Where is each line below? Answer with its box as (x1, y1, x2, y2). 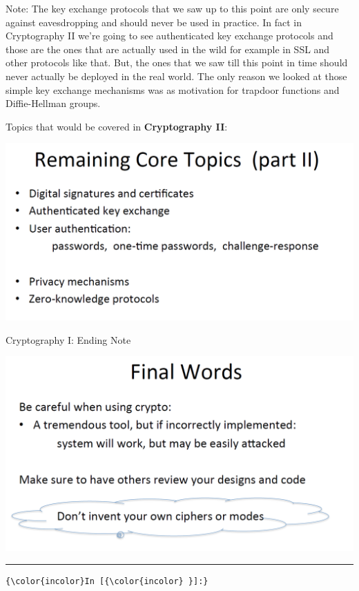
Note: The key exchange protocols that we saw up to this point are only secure (6, 1, 339, 15)
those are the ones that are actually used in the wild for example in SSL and (6, 41, 330, 56)
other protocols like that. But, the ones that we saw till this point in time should (6, 55, 348, 70)
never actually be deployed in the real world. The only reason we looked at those (6, 68, 347, 83)
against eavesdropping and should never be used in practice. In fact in (6, 14, 302, 29)
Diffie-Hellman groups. (6, 96, 101, 110)
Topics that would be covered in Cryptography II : (6, 119, 228, 133)
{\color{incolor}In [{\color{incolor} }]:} (6, 576, 208, 586)
